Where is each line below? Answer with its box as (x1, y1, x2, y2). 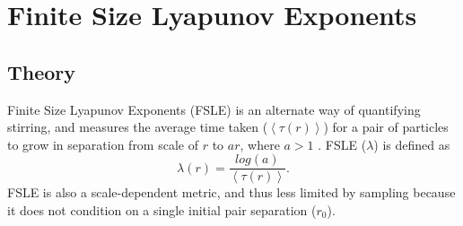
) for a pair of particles (323, 117, 449, 136)
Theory (7, 57, 76, 85)
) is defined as (373, 135, 450, 153)
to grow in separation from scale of (7, 135, 198, 153)
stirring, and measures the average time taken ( (7, 117, 268, 136)
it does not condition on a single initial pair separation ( (7, 201, 317, 220)
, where (240, 135, 280, 153)
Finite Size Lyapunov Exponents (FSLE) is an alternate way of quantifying (7, 100, 421, 118)
